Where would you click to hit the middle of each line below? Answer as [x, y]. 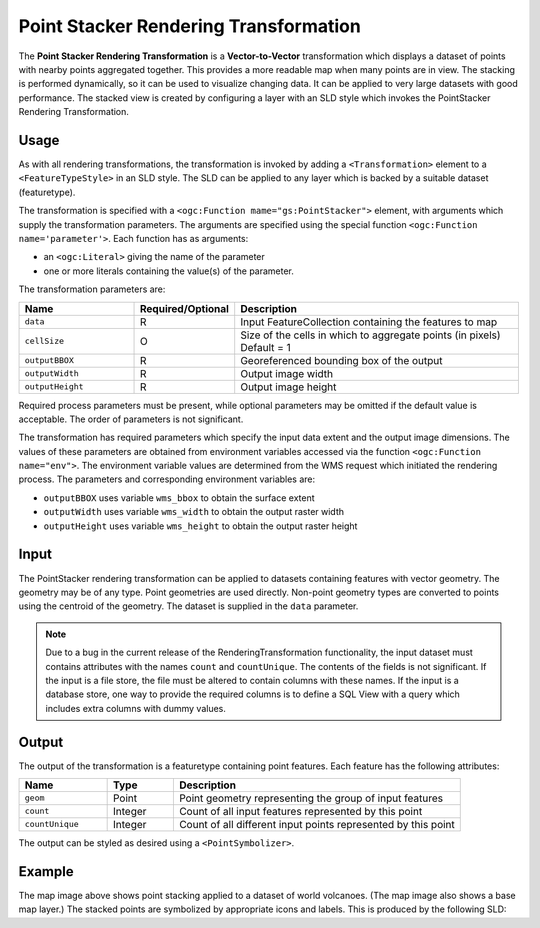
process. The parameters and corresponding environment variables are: [167, 479]
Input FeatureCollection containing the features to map [369, 322]
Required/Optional [184, 308]
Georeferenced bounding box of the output [341, 360]
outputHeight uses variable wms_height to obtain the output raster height [200, 526]
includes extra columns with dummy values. [136, 708]
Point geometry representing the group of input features [311, 798]
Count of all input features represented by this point [300, 811]
